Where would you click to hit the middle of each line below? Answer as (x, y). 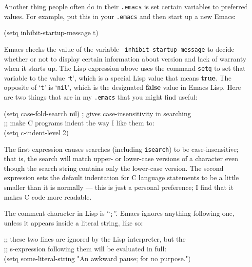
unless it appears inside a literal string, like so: (73, 222)
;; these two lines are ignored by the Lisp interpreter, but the (95, 239)
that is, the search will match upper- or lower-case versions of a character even (121, 158)
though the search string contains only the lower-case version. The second (114, 168)
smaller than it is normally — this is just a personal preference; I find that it (119, 187)
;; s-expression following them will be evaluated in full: (85, 249)
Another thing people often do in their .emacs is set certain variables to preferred (126, 6)
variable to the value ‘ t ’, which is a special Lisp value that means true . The (118, 77)
